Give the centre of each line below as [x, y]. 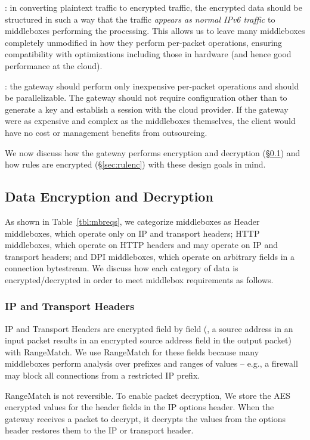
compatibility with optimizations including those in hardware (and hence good [148, 54]
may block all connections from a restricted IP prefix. [103, 375]
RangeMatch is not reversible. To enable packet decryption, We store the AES [148, 395]
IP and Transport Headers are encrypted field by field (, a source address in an [149, 328]
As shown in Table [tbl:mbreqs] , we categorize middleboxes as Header [132, 221]
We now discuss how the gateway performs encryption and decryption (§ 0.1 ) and [153, 152]
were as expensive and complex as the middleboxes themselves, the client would [150, 121]
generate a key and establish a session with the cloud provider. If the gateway [147, 109]
